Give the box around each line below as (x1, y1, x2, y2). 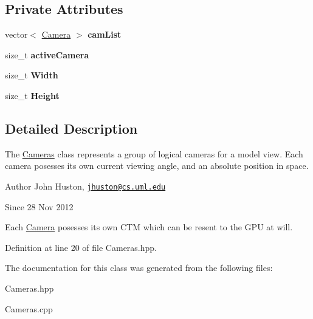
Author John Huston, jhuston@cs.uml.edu (5, 179, 166, 192)
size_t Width (5, 69, 58, 81)
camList (88, 28, 122, 41)
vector (5, 28, 28, 41)
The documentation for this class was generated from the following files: (5, 261, 273, 274)
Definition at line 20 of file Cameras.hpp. (5, 241, 157, 253)
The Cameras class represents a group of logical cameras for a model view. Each (5, 147, 303, 160)
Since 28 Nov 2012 (5, 200, 74, 213)
